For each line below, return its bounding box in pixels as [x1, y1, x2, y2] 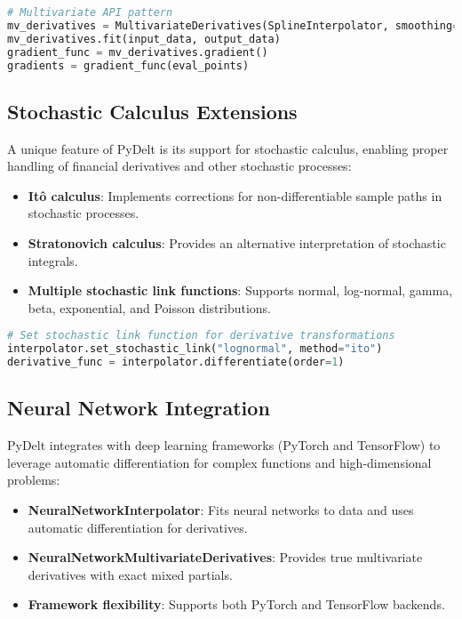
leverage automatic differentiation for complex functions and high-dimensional [7, 453, 432, 471]
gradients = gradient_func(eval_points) [7, 59, 250, 72]
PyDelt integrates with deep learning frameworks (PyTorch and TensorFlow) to [7, 436, 441, 454]
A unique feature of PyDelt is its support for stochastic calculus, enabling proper [7, 139, 449, 157]
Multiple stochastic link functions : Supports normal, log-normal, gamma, [28, 281, 453, 300]
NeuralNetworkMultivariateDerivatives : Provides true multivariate [28, 548, 423, 567]
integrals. [28, 251, 78, 269]
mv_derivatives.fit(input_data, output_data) [7, 32, 281, 45]
